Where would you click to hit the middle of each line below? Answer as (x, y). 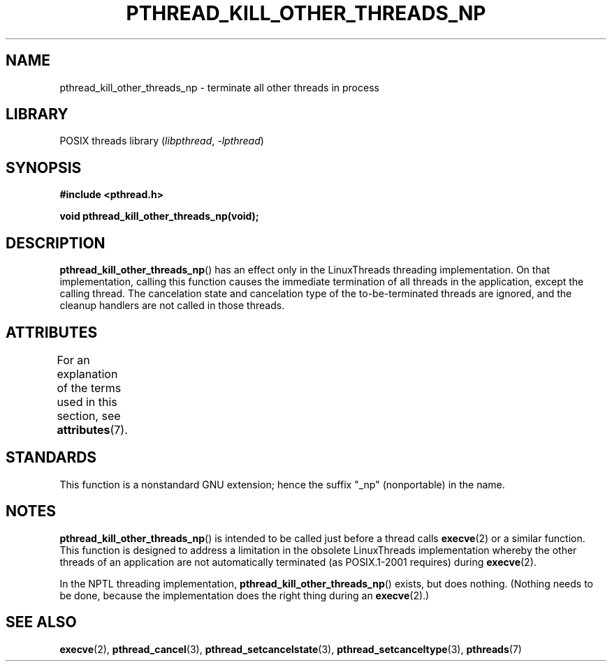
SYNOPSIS (44, 167)
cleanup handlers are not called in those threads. (172, 306)
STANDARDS (51, 458)
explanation (87, 374)
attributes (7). (92, 429)
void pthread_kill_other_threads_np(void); (159, 216)
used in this (87, 402)
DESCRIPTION (56, 243)
